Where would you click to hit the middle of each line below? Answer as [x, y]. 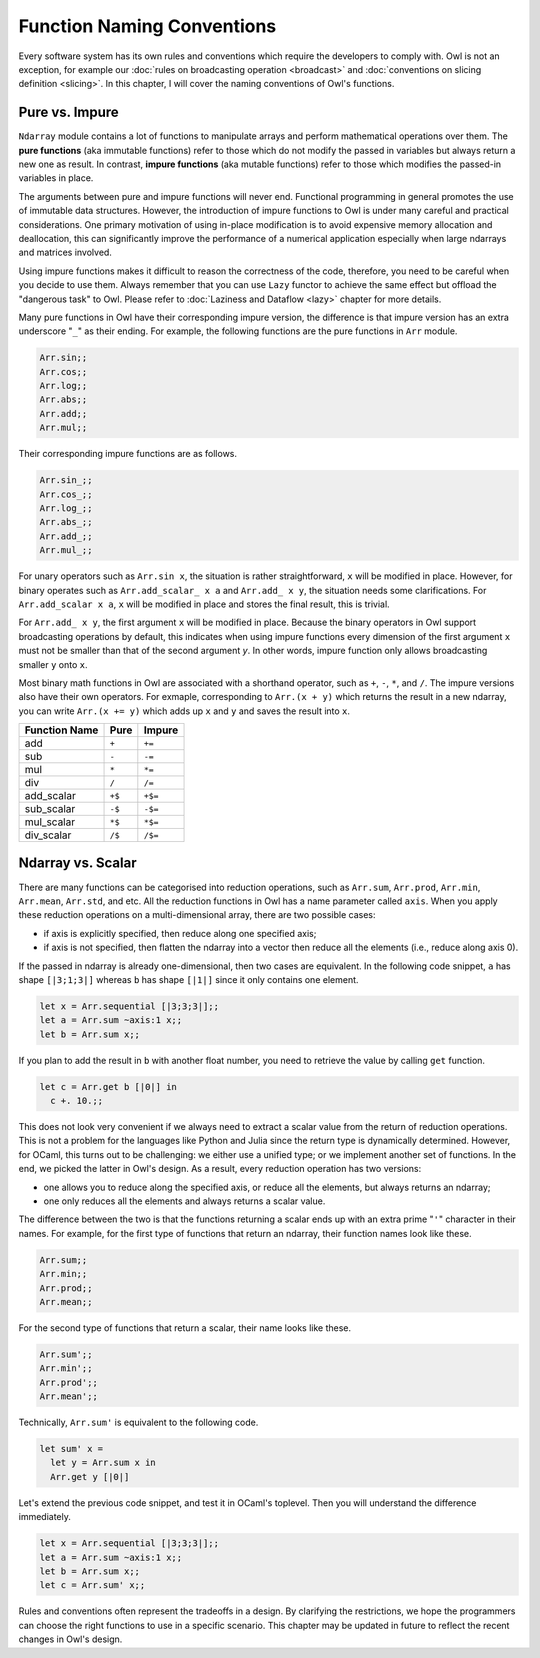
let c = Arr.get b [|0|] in [108, 1086]
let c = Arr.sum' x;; [92, 1585]
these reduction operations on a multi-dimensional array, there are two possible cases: [197, 915]
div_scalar [48, 835]
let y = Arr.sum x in [103, 1463]
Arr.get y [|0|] [90, 1476]
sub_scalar [50, 809]
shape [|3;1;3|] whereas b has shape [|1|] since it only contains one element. [188, 979]
